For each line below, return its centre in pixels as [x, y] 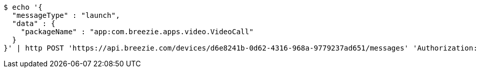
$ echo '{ [23, 7]
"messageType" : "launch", [66, 15]
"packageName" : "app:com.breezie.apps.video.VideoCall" [137, 32]
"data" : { [34, 23]
